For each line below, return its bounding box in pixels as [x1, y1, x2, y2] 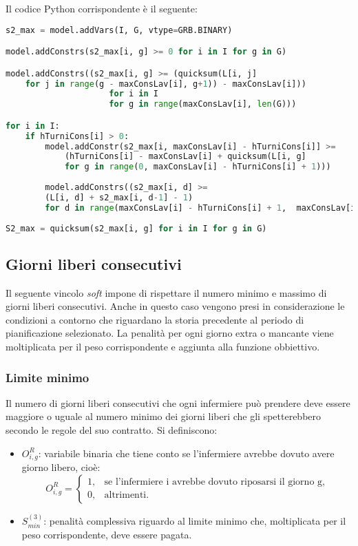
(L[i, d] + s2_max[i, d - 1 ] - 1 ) [45, 192, 193, 202]
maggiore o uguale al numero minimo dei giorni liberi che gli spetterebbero [6, 409, 322, 423]
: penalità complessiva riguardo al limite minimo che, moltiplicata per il [43, 513, 346, 527]
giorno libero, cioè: [21, 460, 101, 474]
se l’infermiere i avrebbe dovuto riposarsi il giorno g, [104, 477, 325, 487]
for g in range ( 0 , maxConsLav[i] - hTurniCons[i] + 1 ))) [64, 162, 331, 172]
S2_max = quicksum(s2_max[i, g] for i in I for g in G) [6, 223, 267, 233]
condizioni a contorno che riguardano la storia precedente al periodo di [6, 312, 304, 326]
